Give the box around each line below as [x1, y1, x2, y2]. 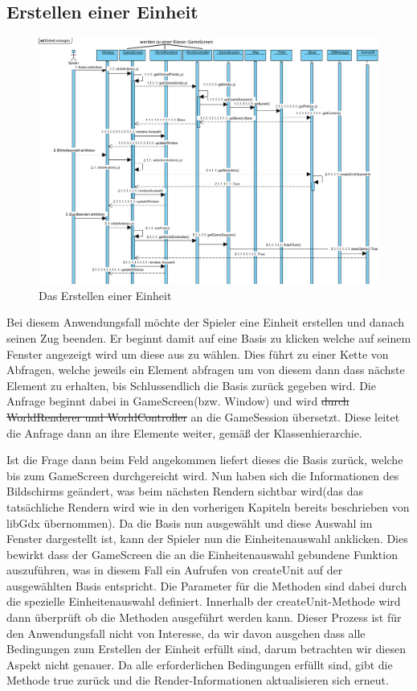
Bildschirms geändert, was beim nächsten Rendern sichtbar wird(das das [6, 483, 364, 500]
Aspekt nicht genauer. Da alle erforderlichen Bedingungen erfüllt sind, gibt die [6, 656, 393, 672]
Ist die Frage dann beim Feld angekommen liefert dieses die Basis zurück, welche [6, 451, 403, 468]
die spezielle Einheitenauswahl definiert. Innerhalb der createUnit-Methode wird [6, 593, 401, 610]
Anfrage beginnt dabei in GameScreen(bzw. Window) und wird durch [6, 393, 350, 409]
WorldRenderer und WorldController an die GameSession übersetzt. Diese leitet [6, 408, 400, 425]
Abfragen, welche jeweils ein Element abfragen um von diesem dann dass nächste [6, 361, 405, 378]
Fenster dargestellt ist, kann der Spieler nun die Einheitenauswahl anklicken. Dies [6, 530, 408, 547]
